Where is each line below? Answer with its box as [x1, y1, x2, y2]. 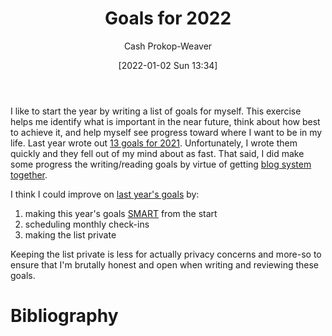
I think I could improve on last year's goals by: [10, 188, 200, 200]
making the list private [24, 228, 117, 241]
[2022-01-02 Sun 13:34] [118, 59, 218, 71]
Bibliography [10, 305, 119, 327]
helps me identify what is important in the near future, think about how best [10, 115, 321, 127]
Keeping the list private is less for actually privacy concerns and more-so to [10, 248, 322, 260]
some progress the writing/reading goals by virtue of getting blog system [10, 158, 312, 170]
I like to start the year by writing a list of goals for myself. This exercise [10, 105, 302, 117]
